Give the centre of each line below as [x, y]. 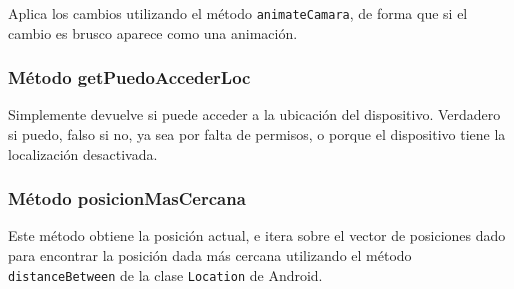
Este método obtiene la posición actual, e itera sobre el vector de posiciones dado [257, 235]
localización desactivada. [83, 153]
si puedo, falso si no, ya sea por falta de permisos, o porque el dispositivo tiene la [257, 134]
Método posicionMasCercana [127, 198]
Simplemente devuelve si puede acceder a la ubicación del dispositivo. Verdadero [254, 114]
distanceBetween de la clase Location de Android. [165, 274]
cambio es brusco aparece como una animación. [153, 32]
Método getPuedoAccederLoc [129, 77]
